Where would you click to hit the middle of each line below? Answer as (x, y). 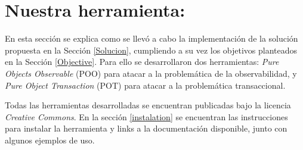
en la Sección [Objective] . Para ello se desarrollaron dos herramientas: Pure (142, 62)
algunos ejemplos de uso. (50, 140)
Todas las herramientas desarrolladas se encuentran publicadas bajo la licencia (148, 105)
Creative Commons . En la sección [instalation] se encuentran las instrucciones (146, 116)
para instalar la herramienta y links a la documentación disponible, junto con (146, 128)
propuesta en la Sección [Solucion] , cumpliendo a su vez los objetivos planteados (151, 50)
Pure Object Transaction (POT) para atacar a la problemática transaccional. (145, 85)
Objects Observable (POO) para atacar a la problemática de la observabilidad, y (151, 73)
